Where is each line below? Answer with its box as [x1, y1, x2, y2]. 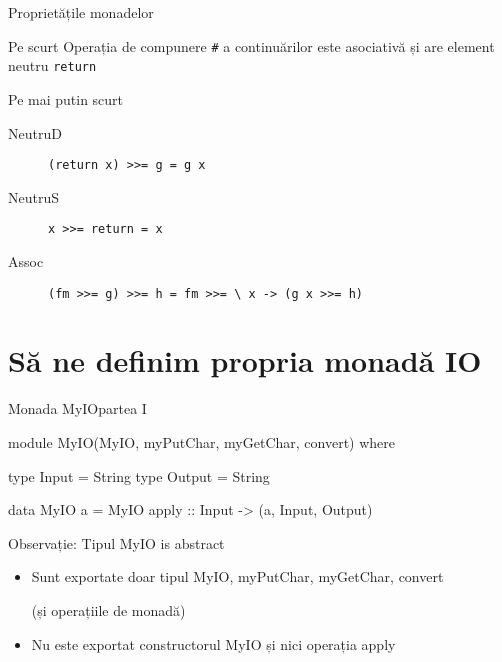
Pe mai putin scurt [8, 88, 124, 109]
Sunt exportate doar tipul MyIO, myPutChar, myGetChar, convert [31, 566, 444, 587]
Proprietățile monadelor [8, 2, 154, 22]
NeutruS [8, 186, 60, 207]
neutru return [8, 55, 97, 76]
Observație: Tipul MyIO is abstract [8, 532, 225, 553]
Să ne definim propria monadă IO [8, 340, 482, 381]
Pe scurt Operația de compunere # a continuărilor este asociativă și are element [8, 35, 495, 56]
